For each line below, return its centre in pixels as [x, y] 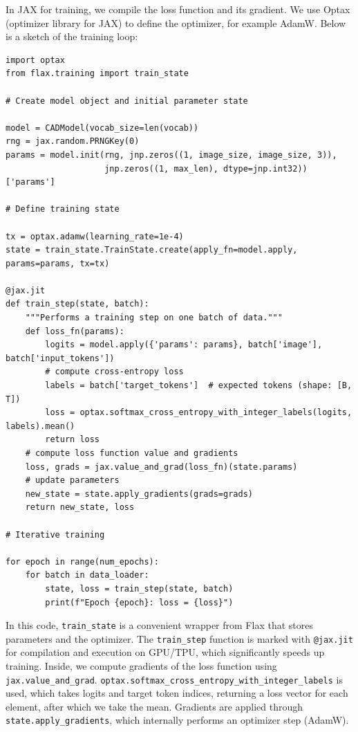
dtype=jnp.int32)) [265, 168]
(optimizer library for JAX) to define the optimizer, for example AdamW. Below [176, 22]
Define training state [67, 209]
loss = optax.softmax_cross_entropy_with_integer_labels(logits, [199, 413]
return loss [73, 440]
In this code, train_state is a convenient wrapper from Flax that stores [159, 625]
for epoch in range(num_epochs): [82, 561]
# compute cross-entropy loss [114, 372]
